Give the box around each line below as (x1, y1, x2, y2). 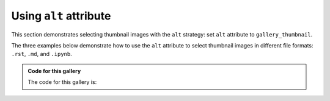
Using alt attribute (11, 9, 111, 23)
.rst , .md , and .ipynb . (11, 50, 73, 58)
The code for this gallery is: (28, 78, 97, 86)
